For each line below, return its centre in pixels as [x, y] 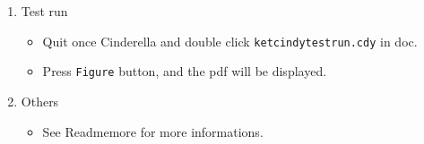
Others [40, 101]
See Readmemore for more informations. [153, 131]
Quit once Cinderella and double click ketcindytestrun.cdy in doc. [230, 41]
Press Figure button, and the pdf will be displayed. [185, 71]
